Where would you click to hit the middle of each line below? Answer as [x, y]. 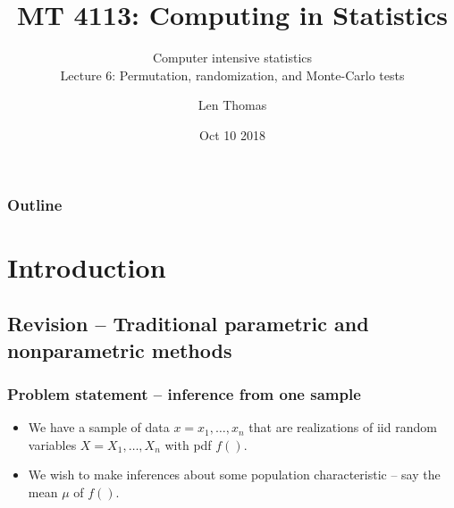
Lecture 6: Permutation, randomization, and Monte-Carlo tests [232, 75]
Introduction [87, 266]
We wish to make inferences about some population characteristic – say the [234, 475]
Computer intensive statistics [232, 58]
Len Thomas [232, 105]
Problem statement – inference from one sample [184, 393]
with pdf [188, 444]
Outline [35, 204]
